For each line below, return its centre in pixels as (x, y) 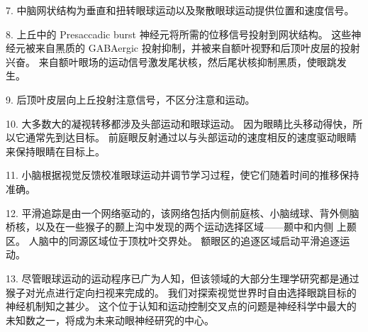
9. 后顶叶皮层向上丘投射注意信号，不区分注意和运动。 (130, 99)
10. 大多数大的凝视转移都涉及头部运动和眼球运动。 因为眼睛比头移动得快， (179, 123)
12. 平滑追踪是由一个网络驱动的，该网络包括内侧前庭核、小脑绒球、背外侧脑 (183, 212)
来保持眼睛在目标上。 (55, 151)
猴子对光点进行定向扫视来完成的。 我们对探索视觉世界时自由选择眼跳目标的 (181, 292)
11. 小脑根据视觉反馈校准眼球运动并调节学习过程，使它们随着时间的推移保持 (183, 175)
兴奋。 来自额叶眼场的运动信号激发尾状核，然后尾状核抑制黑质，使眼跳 (171, 61)
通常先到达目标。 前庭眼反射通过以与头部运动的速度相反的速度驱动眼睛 (191, 137)
